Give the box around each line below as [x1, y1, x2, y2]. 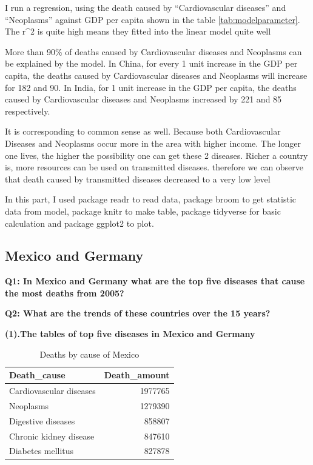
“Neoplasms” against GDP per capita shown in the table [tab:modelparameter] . [5, 13, 300, 25]
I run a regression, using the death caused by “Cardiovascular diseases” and [5, 1, 286, 13]
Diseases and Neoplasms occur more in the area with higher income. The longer [5, 136, 301, 149]
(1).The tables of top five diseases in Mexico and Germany [5, 327, 255, 340]
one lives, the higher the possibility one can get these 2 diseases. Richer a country [5, 149, 308, 161]
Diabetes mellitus [9, 444, 74, 457]
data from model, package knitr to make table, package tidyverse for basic [5, 204, 281, 217]
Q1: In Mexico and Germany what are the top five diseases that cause [5, 275, 305, 287]
